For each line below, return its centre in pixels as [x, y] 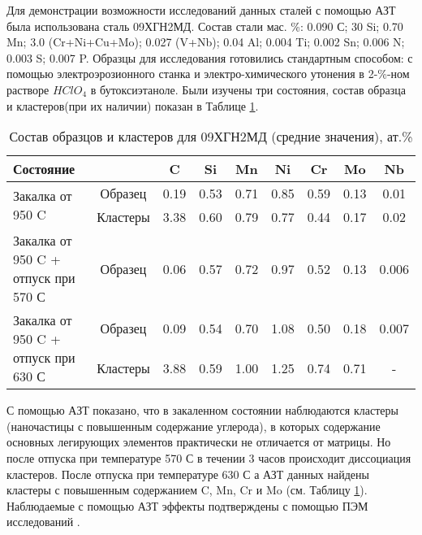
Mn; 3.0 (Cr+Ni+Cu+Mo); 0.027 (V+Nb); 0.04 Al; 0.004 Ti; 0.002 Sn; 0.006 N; [206, 42]
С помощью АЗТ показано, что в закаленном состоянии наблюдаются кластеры [202, 410]
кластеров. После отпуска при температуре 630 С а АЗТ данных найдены [188, 474]
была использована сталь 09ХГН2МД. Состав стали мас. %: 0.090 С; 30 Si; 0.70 [205, 26]
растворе [28, 89]
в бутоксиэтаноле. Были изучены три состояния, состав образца [248, 89]
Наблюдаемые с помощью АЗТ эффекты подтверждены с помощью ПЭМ [187, 505]
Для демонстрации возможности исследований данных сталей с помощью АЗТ [201, 10]
